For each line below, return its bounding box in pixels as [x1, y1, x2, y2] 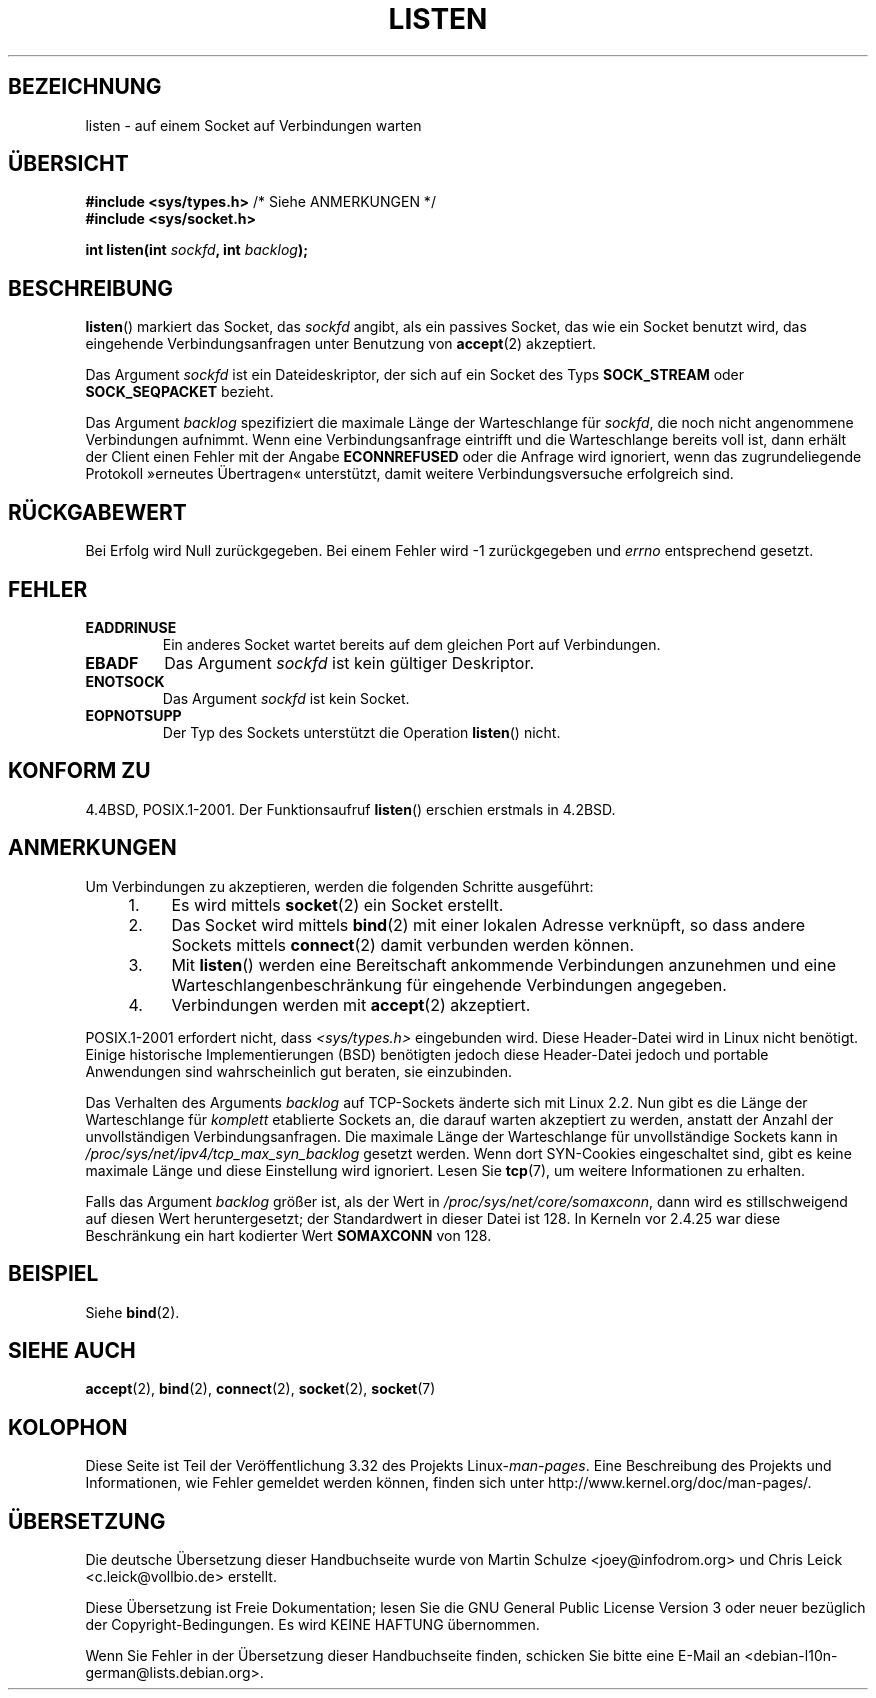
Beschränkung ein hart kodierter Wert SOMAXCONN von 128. [85, 1226, 492, 1244]
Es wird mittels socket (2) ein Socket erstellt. [171, 894, 504, 915]
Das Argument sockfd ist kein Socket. [162, 689, 410, 707]
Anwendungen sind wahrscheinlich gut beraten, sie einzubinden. [85, 1062, 513, 1080]
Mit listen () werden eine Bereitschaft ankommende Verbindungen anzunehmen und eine [171, 954, 836, 975]
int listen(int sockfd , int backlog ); [85, 241, 309, 259]
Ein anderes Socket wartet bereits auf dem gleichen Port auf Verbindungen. [162, 635, 661, 653]
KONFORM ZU [8, 758, 151, 784]
